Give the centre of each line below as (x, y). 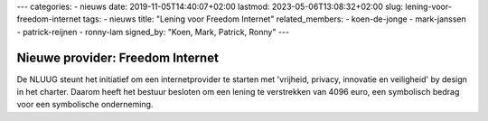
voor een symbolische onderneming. (85, 105)
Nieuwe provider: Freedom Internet (117, 57)
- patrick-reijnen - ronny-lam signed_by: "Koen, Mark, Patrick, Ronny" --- (153, 32)
